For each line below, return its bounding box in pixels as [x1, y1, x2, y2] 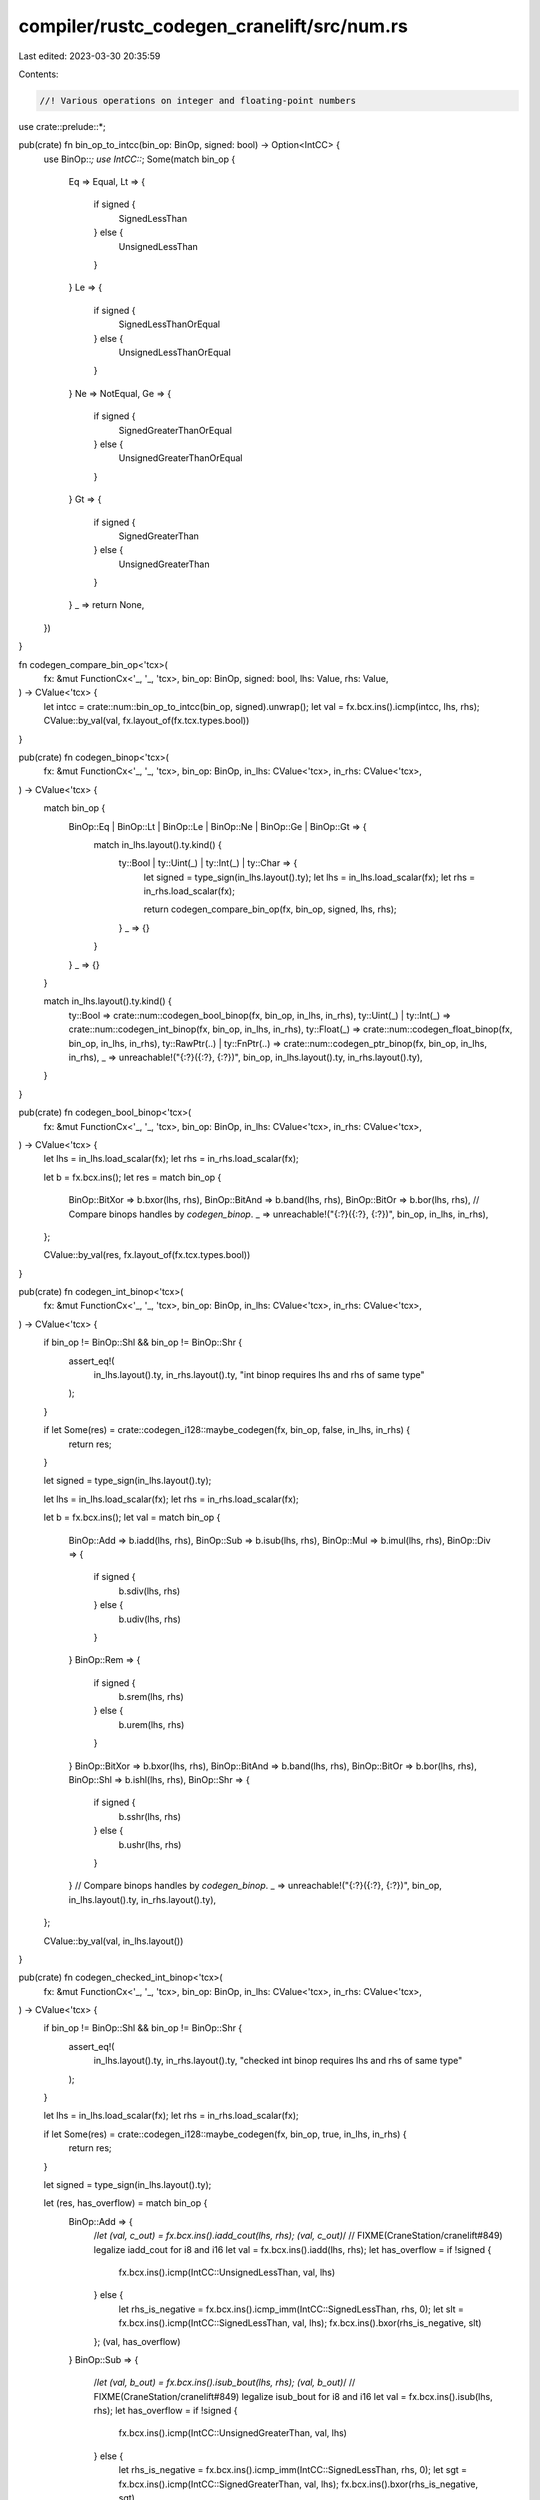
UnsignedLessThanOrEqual [118, 346, 232, 358]
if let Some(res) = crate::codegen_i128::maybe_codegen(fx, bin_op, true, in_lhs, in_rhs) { [43, 2128, 407, 2140]
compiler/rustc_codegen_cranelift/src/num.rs [18, 15, 409, 37]
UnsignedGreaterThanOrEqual [118, 452, 243, 464]
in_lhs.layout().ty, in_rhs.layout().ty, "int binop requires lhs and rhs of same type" [93, 1369, 425, 1381]
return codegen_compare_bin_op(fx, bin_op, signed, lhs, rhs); [143, 903, 397, 915]
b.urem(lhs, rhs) [118, 1718, 185, 1730]
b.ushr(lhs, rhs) [118, 1838, 182, 1850]
